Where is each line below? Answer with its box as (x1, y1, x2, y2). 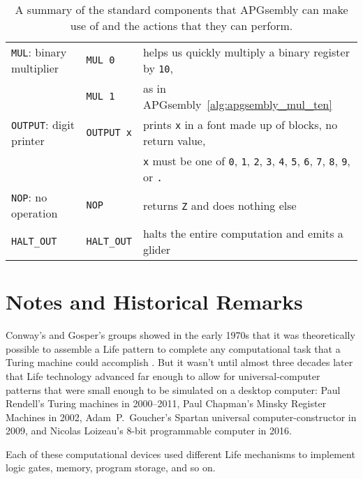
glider (142, 241, 171, 257)
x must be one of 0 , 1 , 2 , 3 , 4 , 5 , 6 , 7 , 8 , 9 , (142, 153, 350, 169)
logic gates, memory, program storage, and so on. (6, 460, 216, 475)
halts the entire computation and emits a (142, 225, 343, 241)
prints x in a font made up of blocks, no (142, 116, 338, 132)
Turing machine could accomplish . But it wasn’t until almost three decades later (6, 355, 353, 370)
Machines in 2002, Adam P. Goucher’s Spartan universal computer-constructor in (6, 409, 357, 424)
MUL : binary (11, 44, 67, 60)
